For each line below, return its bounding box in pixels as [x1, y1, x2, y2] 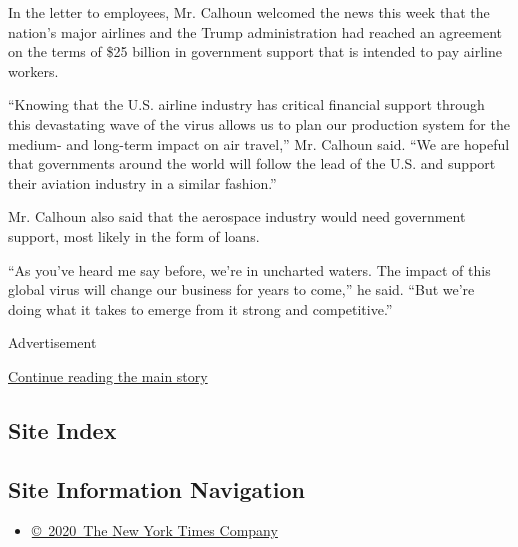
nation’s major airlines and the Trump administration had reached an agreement [8, 21, 503, 42]
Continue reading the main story [8, 365, 208, 386]
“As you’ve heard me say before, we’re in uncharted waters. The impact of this [8, 259, 491, 280]
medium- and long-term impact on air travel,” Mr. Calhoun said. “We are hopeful [8, 133, 510, 154]
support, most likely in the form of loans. [8, 225, 260, 246]
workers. [8, 60, 59, 81]
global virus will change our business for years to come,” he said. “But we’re [8, 279, 475, 300]
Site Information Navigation [8, 473, 305, 504]
